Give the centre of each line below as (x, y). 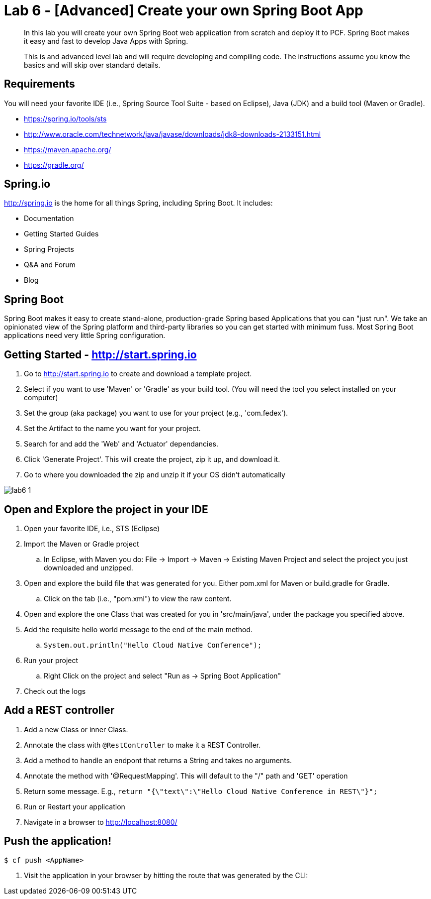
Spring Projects (49, 249)
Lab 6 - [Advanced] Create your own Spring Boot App (184, 10)
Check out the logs (55, 691)
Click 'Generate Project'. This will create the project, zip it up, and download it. (152, 459)
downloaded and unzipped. (88, 567)
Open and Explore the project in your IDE (106, 509)
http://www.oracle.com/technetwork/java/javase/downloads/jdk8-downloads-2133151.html (172, 134)
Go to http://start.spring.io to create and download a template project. (138, 374)
